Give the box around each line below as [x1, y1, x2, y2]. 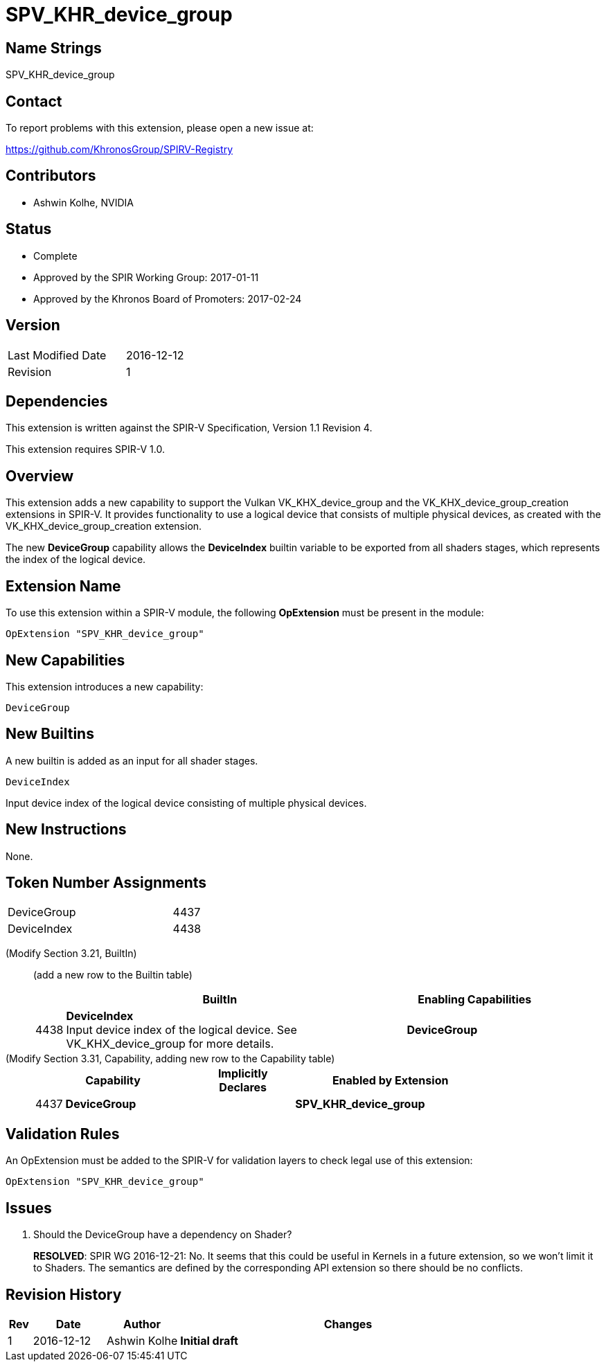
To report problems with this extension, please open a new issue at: [6, 122, 314, 134]
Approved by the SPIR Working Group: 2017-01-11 [33, 271, 259, 283]
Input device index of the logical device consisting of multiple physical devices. [6, 796, 367, 809]
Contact [6, 92, 62, 110]
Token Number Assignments [6, 874, 207, 892]
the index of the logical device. [6, 553, 146, 566]
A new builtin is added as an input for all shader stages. [6, 754, 258, 767]
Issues [6, 1199, 52, 1217]
